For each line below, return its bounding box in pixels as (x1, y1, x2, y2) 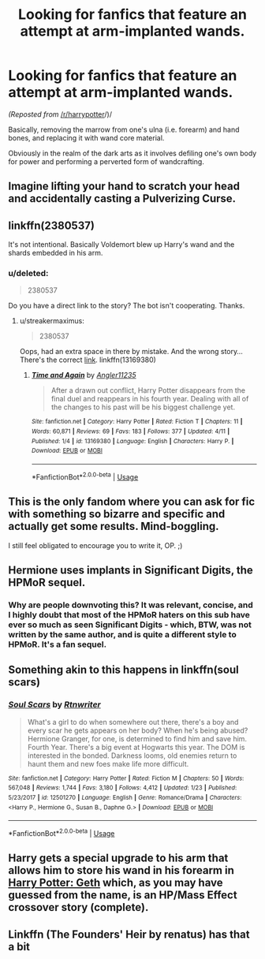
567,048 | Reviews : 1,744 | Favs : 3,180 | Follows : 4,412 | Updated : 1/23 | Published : (8, 784, 237, 792)
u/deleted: (8, 268, 49, 279)
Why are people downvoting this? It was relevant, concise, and (8, 599, 254, 610)
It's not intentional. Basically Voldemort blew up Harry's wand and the (8, 240, 235, 249)
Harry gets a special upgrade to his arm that (8, 852, 229, 865)
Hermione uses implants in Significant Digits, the (8, 563, 254, 577)
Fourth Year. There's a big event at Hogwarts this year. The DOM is (27, 742, 245, 752)
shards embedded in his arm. (8, 248, 103, 258)
